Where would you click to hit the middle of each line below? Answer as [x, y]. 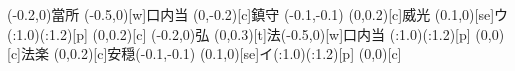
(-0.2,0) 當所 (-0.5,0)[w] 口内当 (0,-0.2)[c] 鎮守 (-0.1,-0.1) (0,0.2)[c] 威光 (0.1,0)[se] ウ [258, 14]
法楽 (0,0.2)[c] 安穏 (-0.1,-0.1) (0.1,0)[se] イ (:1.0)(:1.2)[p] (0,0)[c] [211, 53]
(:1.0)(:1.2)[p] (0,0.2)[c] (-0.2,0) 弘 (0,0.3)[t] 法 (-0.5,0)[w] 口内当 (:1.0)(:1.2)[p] [239, 33]
